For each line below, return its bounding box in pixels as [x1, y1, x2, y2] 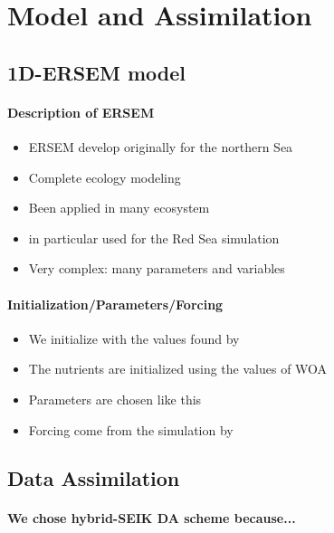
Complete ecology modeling [28, 167, 181, 186]
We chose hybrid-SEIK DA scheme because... [7, 509, 296, 528]
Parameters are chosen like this [28, 389, 202, 408]
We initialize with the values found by [28, 328, 240, 347]
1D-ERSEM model [7, 58, 186, 86]
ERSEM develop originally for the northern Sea [28, 137, 293, 156]
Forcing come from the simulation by [28, 420, 234, 439]
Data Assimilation [7, 464, 180, 492]
